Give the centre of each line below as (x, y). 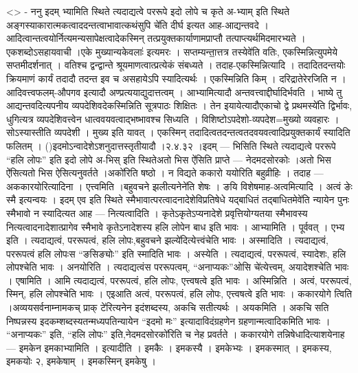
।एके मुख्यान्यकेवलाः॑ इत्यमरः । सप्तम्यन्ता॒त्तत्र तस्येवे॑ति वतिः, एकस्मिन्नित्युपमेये (206, 51)
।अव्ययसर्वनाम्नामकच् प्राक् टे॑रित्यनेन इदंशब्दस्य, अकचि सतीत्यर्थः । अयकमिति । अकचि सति (168, 307)
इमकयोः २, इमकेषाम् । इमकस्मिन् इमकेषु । (81, 361)
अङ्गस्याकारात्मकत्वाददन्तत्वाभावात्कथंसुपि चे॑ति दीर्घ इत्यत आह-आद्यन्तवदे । (137, 24)
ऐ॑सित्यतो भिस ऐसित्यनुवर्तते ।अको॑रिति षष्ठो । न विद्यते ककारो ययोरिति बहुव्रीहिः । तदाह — (165, 173)
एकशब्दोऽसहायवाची (39, 51)
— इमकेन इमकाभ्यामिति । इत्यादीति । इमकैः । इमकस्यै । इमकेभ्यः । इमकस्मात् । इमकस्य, (169, 347)
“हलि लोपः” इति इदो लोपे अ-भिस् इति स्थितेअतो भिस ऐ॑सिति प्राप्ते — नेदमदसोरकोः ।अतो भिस (169, 159)
